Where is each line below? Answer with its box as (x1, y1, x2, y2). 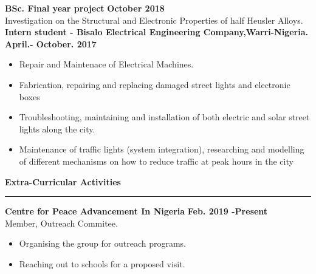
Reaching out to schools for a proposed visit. (19, 257, 185, 270)
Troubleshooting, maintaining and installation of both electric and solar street (19, 111, 310, 123)
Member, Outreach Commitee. (5, 216, 118, 229)
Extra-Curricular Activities (5, 175, 121, 188)
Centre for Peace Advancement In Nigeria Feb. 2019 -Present (5, 205, 268, 217)
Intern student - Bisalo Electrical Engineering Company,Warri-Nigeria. (5, 26, 308, 38)
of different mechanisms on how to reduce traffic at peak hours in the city (19, 154, 294, 167)
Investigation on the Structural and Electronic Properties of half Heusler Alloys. (5, 13, 303, 26)
